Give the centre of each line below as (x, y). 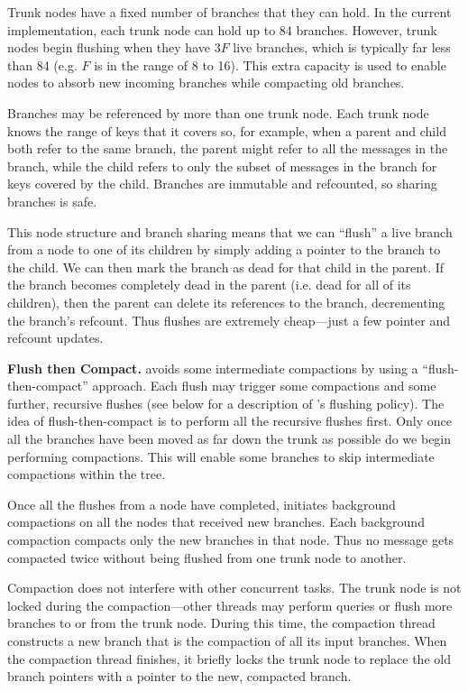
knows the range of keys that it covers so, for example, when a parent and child (227, 130)
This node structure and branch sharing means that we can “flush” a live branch (230, 231)
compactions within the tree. (87, 474)
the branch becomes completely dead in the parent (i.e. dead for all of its (209, 285)
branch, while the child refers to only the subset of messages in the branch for (222, 166)
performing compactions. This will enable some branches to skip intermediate (221, 456)
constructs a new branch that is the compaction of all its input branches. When (227, 640)
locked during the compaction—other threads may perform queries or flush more (230, 605)
